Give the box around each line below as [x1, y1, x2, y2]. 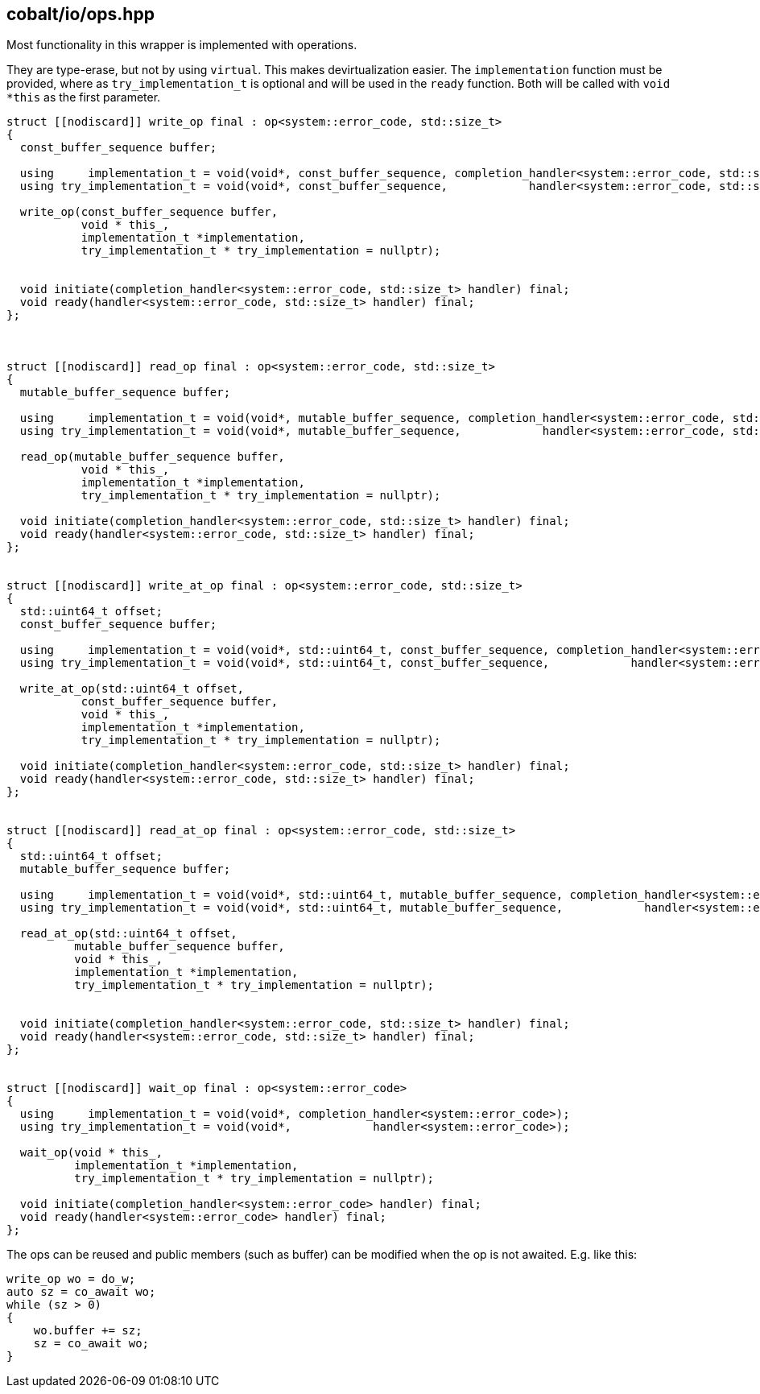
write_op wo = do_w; [6, 1272, 136, 1286]
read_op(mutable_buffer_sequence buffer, [19, 450, 285, 464]
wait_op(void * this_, [19, 1146, 163, 1160]
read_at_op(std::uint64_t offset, [19, 927, 237, 941]
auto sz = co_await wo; [6, 1285, 156, 1299]
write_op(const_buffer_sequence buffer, [19, 205, 279, 219]
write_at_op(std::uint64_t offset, [19, 682, 245, 696]
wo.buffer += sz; [33, 1324, 142, 1338]
